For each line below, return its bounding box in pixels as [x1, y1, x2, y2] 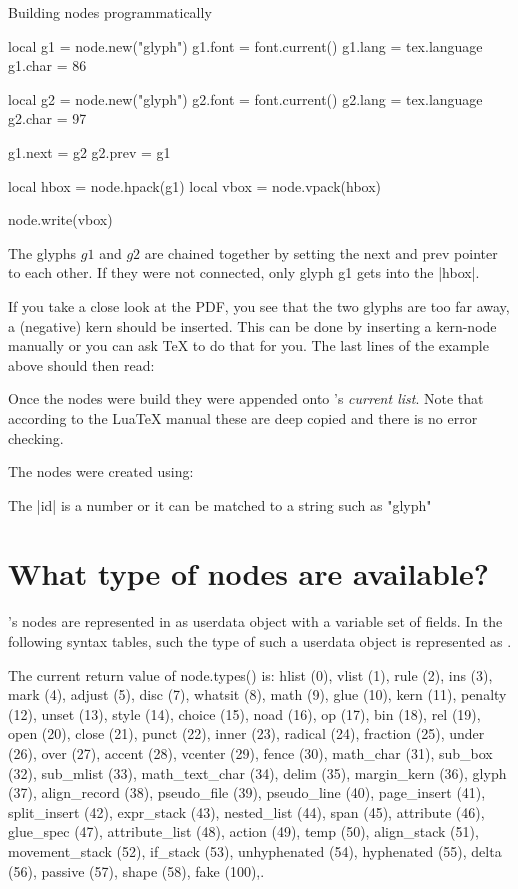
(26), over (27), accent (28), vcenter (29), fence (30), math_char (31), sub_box [8, 742, 493, 763]
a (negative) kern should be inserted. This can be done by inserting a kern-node [8, 315, 497, 336]
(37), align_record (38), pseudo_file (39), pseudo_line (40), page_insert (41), [8, 782, 486, 803]
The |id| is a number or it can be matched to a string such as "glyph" [8, 494, 432, 515]
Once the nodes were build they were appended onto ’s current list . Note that [8, 388, 484, 409]
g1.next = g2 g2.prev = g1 [8, 141, 171, 162]
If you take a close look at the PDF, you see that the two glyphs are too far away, [8, 295, 510, 316]
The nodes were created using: [8, 461, 194, 482]
